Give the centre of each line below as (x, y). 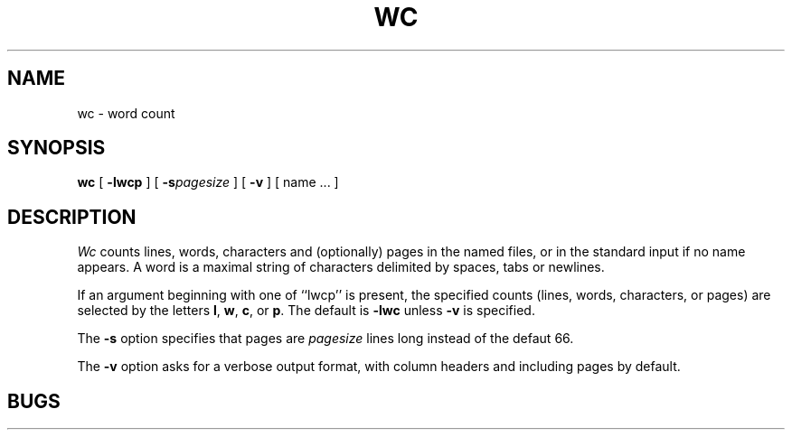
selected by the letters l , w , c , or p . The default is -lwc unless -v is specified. (306, 311)
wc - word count (126, 113)
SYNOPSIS (57, 148)
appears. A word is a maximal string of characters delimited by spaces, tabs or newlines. (341, 267)
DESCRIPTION (72, 217)
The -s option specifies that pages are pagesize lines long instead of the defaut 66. (325, 339)
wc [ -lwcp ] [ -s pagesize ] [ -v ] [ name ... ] (208, 182)
